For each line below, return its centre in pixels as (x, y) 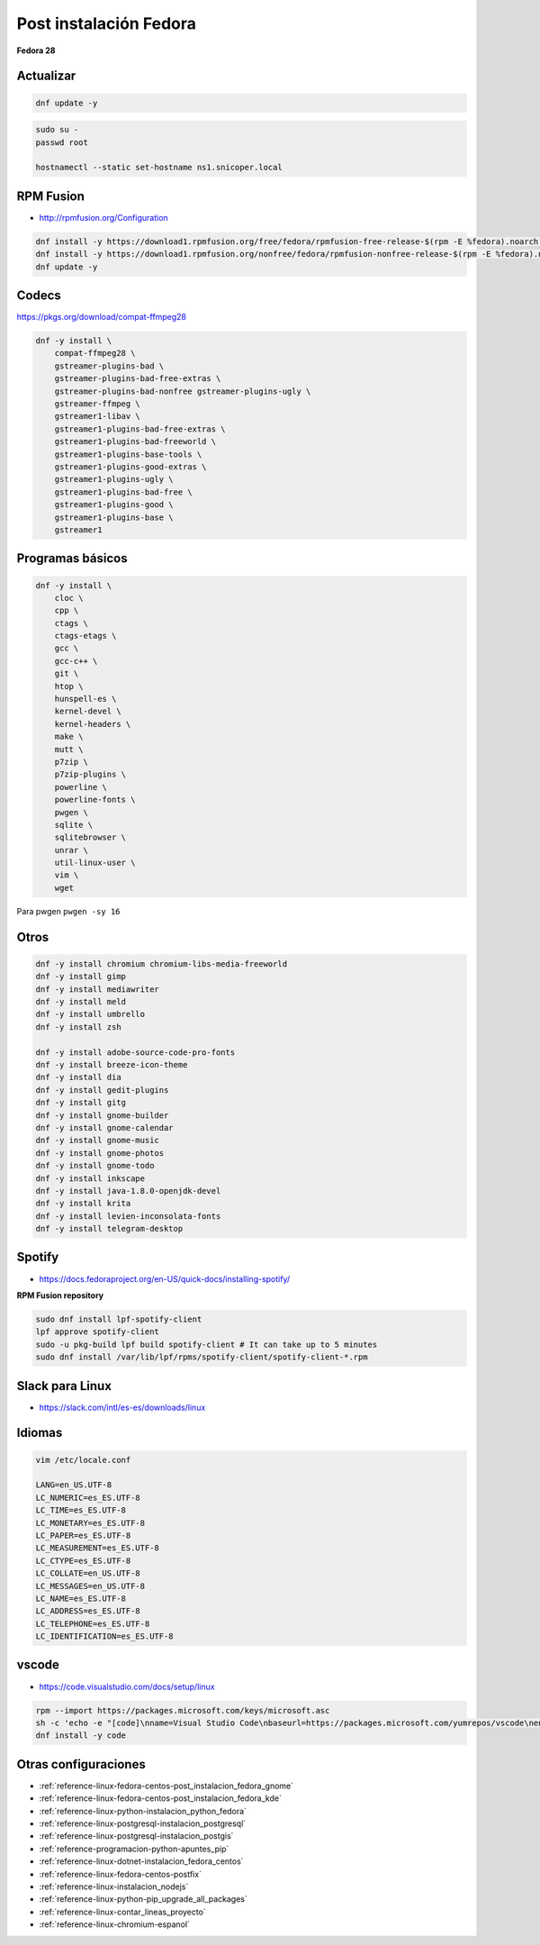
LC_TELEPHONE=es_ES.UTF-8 (93, 1623)
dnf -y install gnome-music (97, 1141)
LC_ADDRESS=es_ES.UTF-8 (88, 1611)
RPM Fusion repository (60, 1295)
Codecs (39, 295)
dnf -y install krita (83, 1204)
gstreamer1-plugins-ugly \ (114, 479)
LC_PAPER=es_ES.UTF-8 (83, 1535)
